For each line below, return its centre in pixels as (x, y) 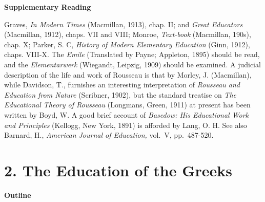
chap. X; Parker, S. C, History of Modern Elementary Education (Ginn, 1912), (127, 44)
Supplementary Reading (48, 7)
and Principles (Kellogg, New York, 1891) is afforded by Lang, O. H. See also (126, 125)
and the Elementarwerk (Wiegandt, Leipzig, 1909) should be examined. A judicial (132, 64)
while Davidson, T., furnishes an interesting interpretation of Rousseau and (122, 85)
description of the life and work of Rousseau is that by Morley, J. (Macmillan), (128, 74)
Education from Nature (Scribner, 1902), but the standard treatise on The (120, 94)
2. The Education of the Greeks (118, 170)
